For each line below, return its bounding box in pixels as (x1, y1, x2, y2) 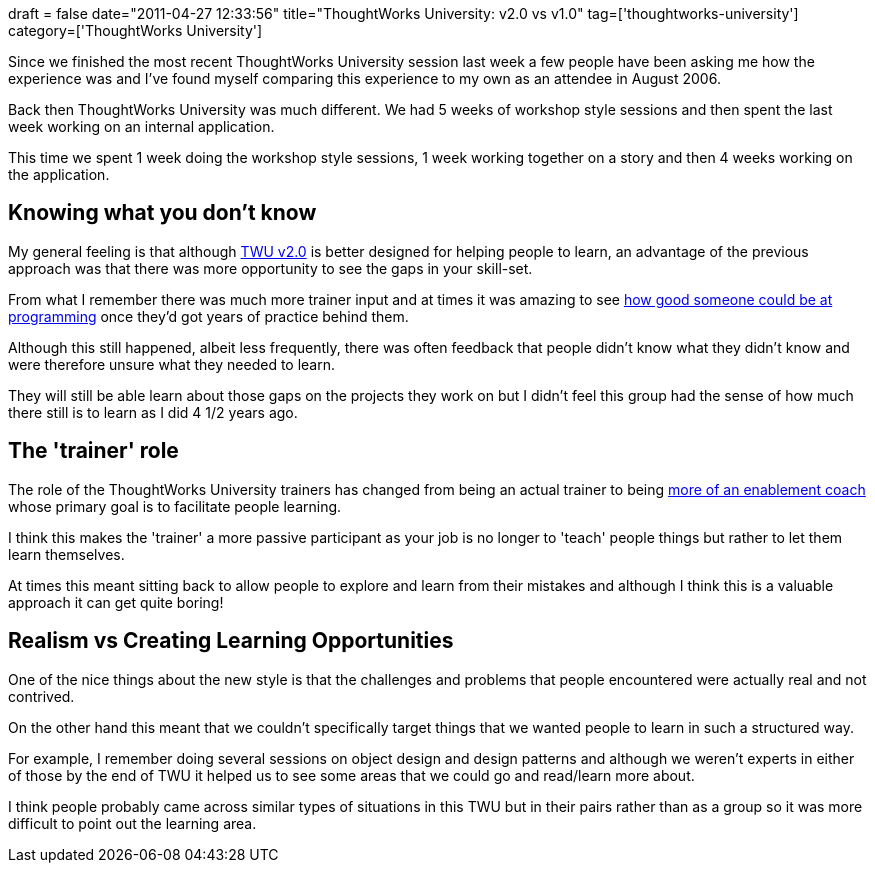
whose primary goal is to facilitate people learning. (8, 497, 342, 515)
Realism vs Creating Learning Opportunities (8, 628, 454, 654)
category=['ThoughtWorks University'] (8, 22, 263, 39)
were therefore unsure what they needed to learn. (8, 355, 336, 373)
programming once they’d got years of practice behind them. (8, 307, 409, 325)
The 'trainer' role (8, 438, 179, 464)
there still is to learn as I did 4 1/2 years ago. (8, 403, 298, 421)
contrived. (8, 687, 75, 705)
